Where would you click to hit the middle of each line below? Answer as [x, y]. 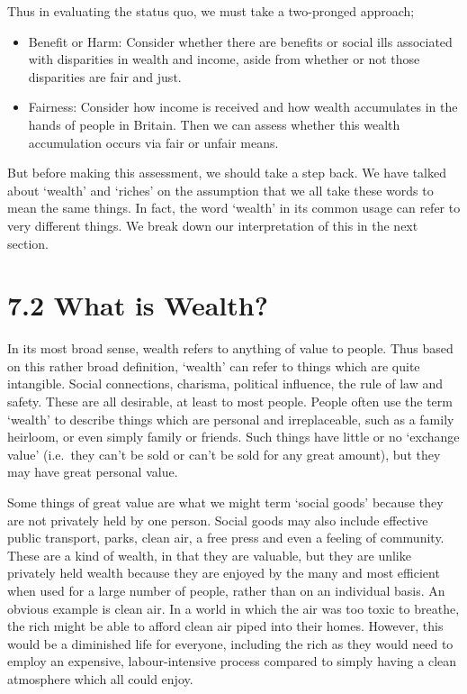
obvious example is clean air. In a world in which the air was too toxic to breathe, [233, 608]
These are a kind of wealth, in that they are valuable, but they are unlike [209, 555]
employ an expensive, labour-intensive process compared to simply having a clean [232, 661]
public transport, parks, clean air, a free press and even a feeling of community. [226, 538]
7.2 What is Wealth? [138, 305]
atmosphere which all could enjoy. [100, 678]
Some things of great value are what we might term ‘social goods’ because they [225, 502]
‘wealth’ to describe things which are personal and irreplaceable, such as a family [231, 419]
